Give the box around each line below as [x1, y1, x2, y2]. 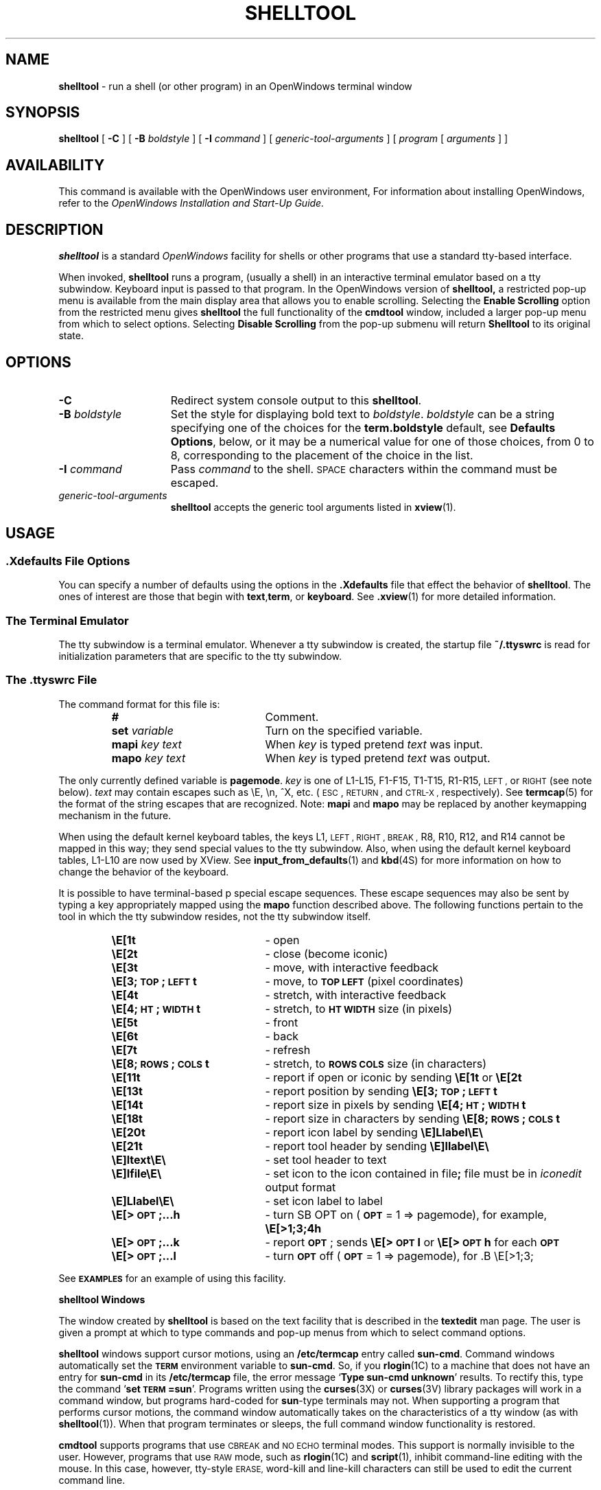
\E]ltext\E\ [111, 1152, 166, 1167]
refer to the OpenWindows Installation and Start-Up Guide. [58, 197, 325, 209]
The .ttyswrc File [5, 673, 97, 687]
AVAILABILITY [5, 156, 105, 174]
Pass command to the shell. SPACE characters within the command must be [170, 461, 558, 476]
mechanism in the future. [58, 809, 172, 821]
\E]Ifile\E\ [111, 1166, 162, 1180]
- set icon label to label [265, 1193, 383, 1208]
